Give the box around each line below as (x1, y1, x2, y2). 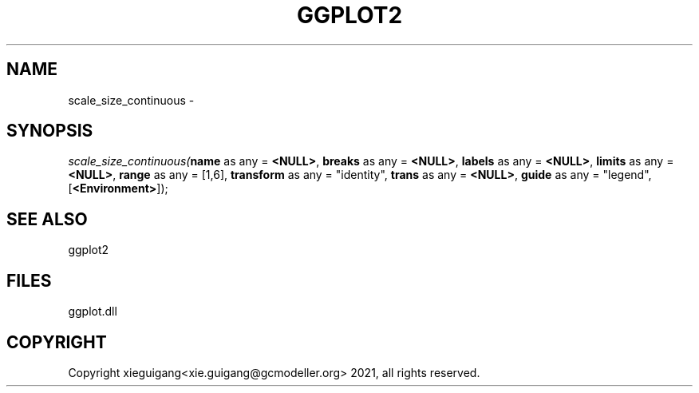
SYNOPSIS (6, 121, 93, 141)
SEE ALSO (6, 208, 88, 229)
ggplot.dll (68, 304, 117, 319)
